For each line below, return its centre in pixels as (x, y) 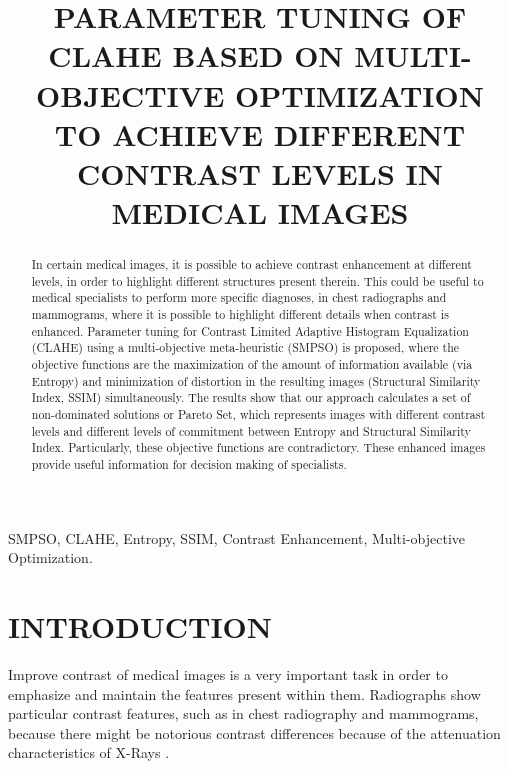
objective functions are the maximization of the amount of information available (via (252, 364)
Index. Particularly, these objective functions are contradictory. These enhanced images (258, 447)
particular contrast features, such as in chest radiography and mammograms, (243, 713)
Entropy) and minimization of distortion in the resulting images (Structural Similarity (256, 380)
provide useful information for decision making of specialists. (189, 463)
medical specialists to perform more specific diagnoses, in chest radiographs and (239, 297)
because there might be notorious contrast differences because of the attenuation (254, 732)
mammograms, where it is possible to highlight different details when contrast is (240, 314)
